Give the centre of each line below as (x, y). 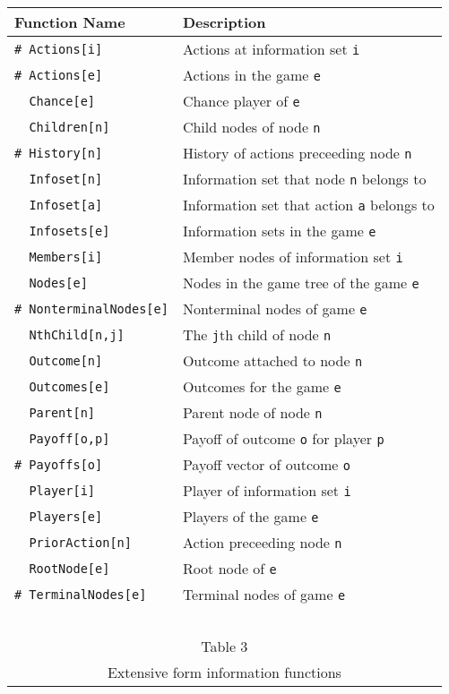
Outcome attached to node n (272, 360)
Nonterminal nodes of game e (275, 308)
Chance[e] (62, 101)
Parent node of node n (252, 412)
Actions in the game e (251, 75)
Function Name (70, 22)
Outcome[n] (66, 360)
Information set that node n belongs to (304, 179)
